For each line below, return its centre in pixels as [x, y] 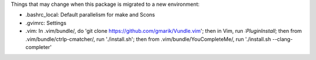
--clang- [283, 39]
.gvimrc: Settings [46, 22]
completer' [39, 47]
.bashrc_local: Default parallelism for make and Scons [90, 15]
